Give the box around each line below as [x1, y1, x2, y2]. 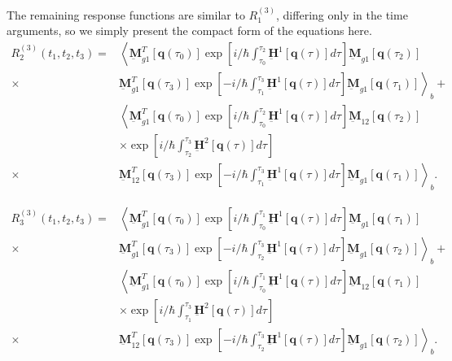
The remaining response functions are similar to [7, 6, 245, 23]
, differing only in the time [276, 6, 408, 23]
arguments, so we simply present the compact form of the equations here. [7, 22, 372, 39]
